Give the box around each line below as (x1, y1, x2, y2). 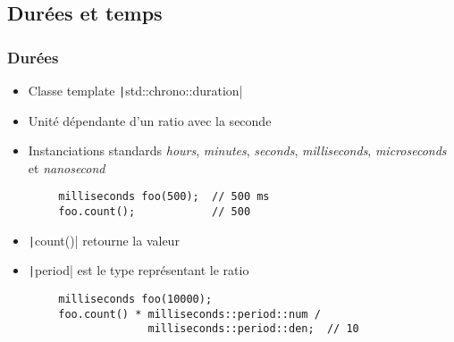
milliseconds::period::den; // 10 (147, 322, 359, 336)
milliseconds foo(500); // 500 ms (58, 190, 270, 204)
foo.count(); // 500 (58, 205, 251, 219)
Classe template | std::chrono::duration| (28, 81, 243, 99)
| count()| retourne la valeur (28, 230, 180, 249)
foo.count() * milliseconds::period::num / (58, 307, 321, 321)
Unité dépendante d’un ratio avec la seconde (28, 111, 272, 129)
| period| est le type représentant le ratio (28, 261, 249, 279)
